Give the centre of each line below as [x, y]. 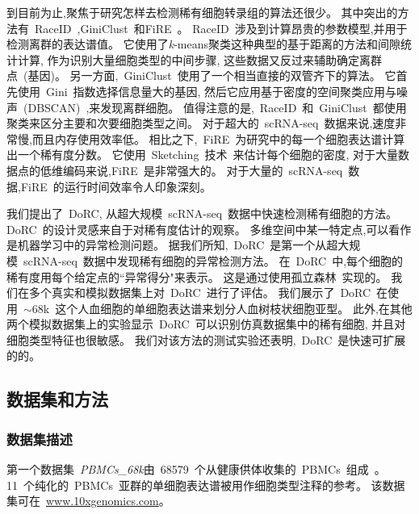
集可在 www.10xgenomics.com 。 [88, 501]
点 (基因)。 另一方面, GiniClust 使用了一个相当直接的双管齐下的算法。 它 [201, 75]
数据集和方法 [57, 399]
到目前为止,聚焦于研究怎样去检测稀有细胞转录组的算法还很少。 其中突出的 [202, 12]
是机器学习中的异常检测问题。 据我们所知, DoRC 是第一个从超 [172, 245]
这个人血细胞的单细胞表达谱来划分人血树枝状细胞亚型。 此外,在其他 [234, 308]
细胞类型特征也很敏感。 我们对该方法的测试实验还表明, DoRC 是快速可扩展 [206, 339]
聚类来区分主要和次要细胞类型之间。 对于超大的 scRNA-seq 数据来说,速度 [201, 123]
